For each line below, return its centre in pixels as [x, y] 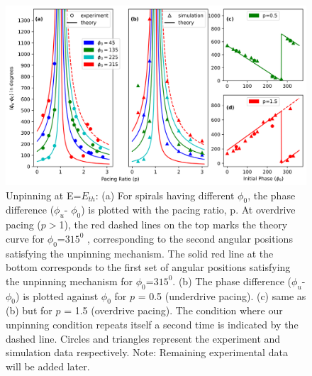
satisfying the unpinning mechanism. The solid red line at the [140, 253]
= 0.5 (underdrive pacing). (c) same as [222, 295]
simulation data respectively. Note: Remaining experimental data [147, 352]
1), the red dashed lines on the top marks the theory [173, 225]
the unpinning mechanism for [69, 281]
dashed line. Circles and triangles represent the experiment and [143, 338]
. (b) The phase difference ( [232, 281]
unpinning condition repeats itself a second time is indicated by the [152, 324]
